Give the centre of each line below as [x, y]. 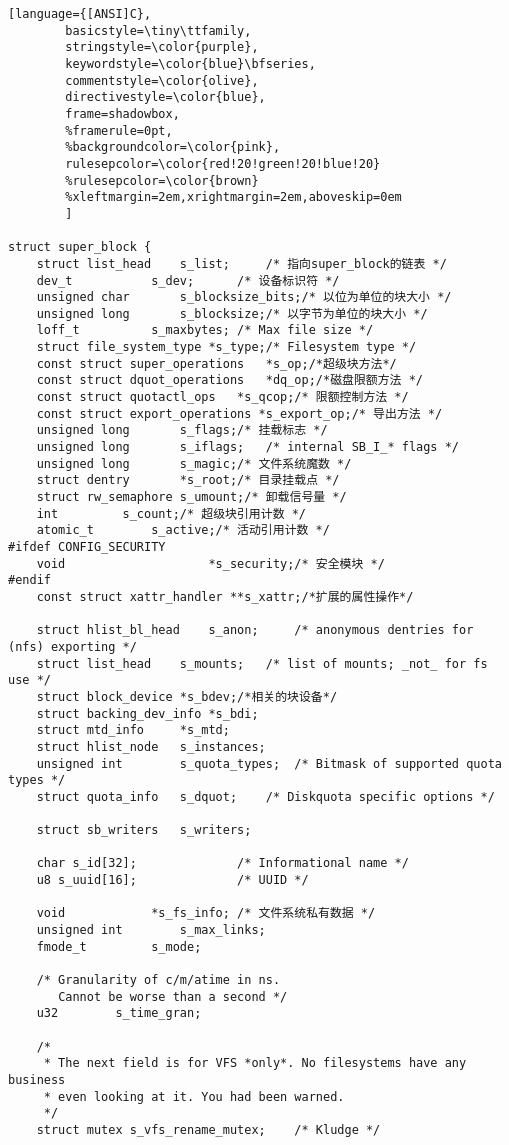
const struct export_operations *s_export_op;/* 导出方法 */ [239, 413]
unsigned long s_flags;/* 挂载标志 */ [182, 430]
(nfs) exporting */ [72, 646]
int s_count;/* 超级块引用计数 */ [171, 513]
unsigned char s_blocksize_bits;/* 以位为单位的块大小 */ [244, 297]
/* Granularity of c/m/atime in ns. [158, 980]
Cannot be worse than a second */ [173, 996]
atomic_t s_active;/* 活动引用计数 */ [183, 530]
